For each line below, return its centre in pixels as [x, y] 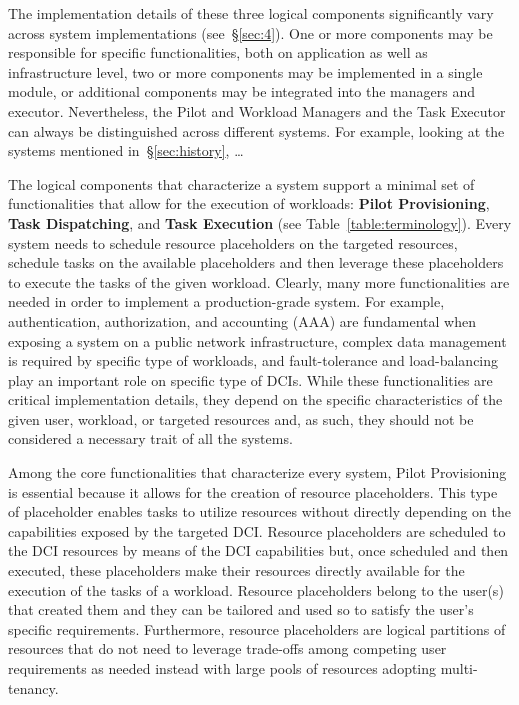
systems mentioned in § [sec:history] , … [126, 150]
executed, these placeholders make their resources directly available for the [236, 570]
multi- [459, 668]
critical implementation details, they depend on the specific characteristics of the [255, 399]
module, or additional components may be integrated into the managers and [241, 91]
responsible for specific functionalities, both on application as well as [218, 52]
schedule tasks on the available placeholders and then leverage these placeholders [256, 262]
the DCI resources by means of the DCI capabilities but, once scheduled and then [258, 550]
